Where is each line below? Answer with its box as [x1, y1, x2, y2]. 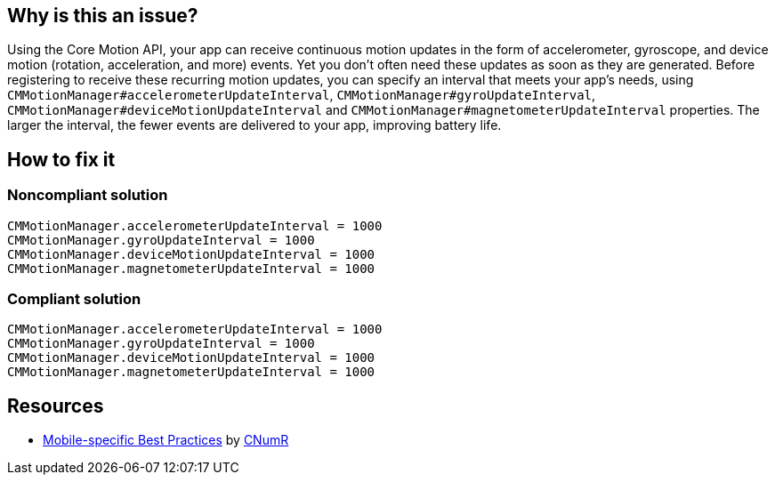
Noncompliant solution [7, 186, 168, 205]
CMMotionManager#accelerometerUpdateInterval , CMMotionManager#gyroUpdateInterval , [7, 87, 596, 103]
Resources [7, 394, 104, 417]
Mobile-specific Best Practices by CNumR [43, 432, 289, 448]
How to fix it [7, 148, 116, 171]
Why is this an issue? [7, 4, 198, 27]
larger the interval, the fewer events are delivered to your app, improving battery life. [7, 117, 502, 133]
